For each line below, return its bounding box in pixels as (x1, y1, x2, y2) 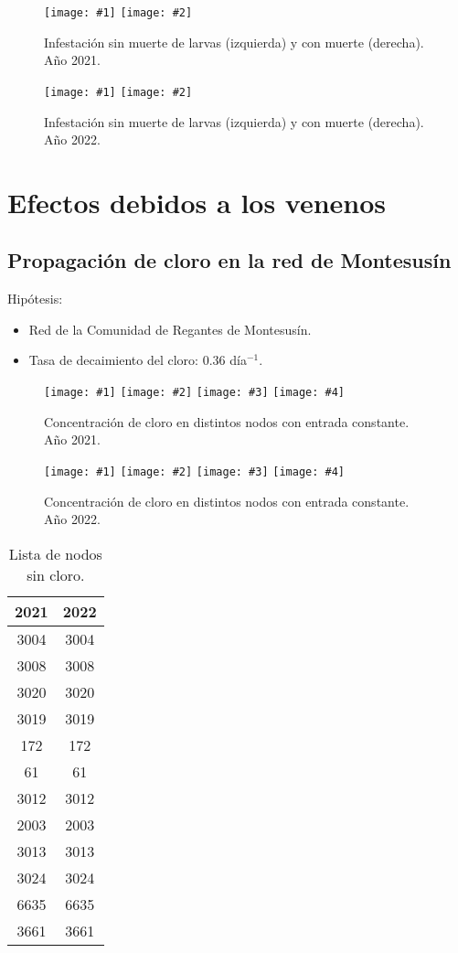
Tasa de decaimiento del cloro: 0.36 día (28, 350, 247, 369)
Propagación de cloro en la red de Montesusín (7, 246, 452, 274)
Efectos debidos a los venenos (7, 183, 387, 220)
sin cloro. (27, 563, 85, 585)
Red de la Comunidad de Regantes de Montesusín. (28, 319, 312, 338)
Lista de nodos (8, 542, 102, 564)
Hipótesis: (7, 289, 63, 308)
